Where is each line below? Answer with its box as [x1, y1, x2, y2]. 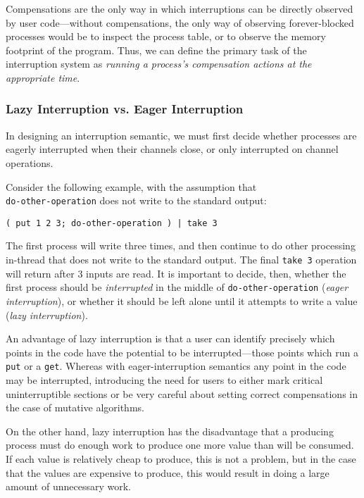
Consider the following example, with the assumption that [6, 179, 257, 194]
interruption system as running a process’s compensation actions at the [6, 56, 312, 71]
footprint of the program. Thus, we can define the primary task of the [6, 42, 307, 57]
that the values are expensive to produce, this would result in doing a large [6, 465, 330, 480]
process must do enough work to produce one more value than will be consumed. [6, 437, 354, 452]
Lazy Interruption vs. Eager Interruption [6, 100, 244, 118]
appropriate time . [6, 70, 80, 85]
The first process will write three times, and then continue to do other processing [6, 238, 356, 253]
